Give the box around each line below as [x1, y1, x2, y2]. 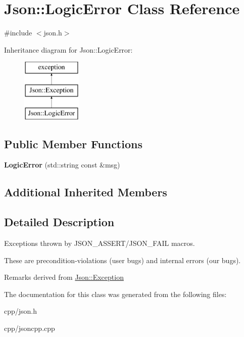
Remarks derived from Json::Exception [4, 272, 124, 282]
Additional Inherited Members [4, 184, 167, 200]
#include [4, 27, 32, 38]
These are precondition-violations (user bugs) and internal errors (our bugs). [4, 255, 241, 265]
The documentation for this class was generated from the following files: [4, 288, 227, 299]
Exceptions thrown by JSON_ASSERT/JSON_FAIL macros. [4, 238, 195, 248]
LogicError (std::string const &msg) [4, 159, 120, 170]
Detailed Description [4, 214, 115, 230]
